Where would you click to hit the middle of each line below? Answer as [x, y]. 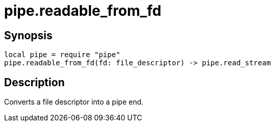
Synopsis [28, 35]
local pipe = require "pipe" [62, 55]
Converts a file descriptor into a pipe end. [74, 102]
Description [34, 82]
